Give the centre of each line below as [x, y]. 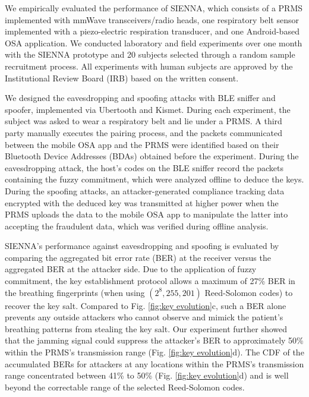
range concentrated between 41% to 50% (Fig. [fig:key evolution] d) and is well [147, 375]
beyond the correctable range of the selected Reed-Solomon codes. [125, 387]
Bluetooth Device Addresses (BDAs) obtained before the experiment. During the [152, 156]
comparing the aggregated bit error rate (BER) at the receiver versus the [138, 257]
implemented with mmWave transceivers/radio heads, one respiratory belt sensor [152, 19]
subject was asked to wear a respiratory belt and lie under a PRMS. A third [144, 121]
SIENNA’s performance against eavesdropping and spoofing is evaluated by [142, 246]
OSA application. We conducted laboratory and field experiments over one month [154, 42]
